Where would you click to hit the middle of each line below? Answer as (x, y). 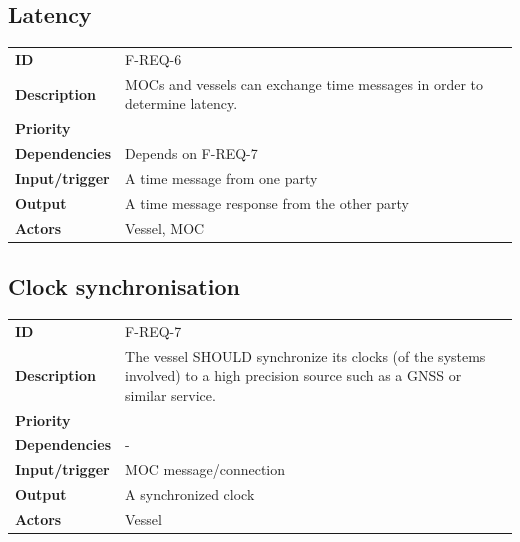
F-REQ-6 (153, 58)
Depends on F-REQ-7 (191, 153)
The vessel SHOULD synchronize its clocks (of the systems (305, 355)
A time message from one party (221, 177)
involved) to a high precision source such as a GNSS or (293, 375)
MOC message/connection (205, 469)
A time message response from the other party (267, 202)
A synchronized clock (190, 494)
